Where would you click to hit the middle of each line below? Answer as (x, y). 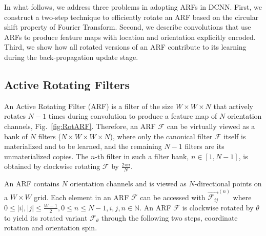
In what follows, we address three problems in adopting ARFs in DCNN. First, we (133, 7)
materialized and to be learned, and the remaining (83, 146)
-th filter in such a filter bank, (142, 156)
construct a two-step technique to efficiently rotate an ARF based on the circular (131, 17)
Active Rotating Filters (67, 84)
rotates (15, 116)
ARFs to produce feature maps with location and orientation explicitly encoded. (130, 37)
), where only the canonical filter (161, 136)
